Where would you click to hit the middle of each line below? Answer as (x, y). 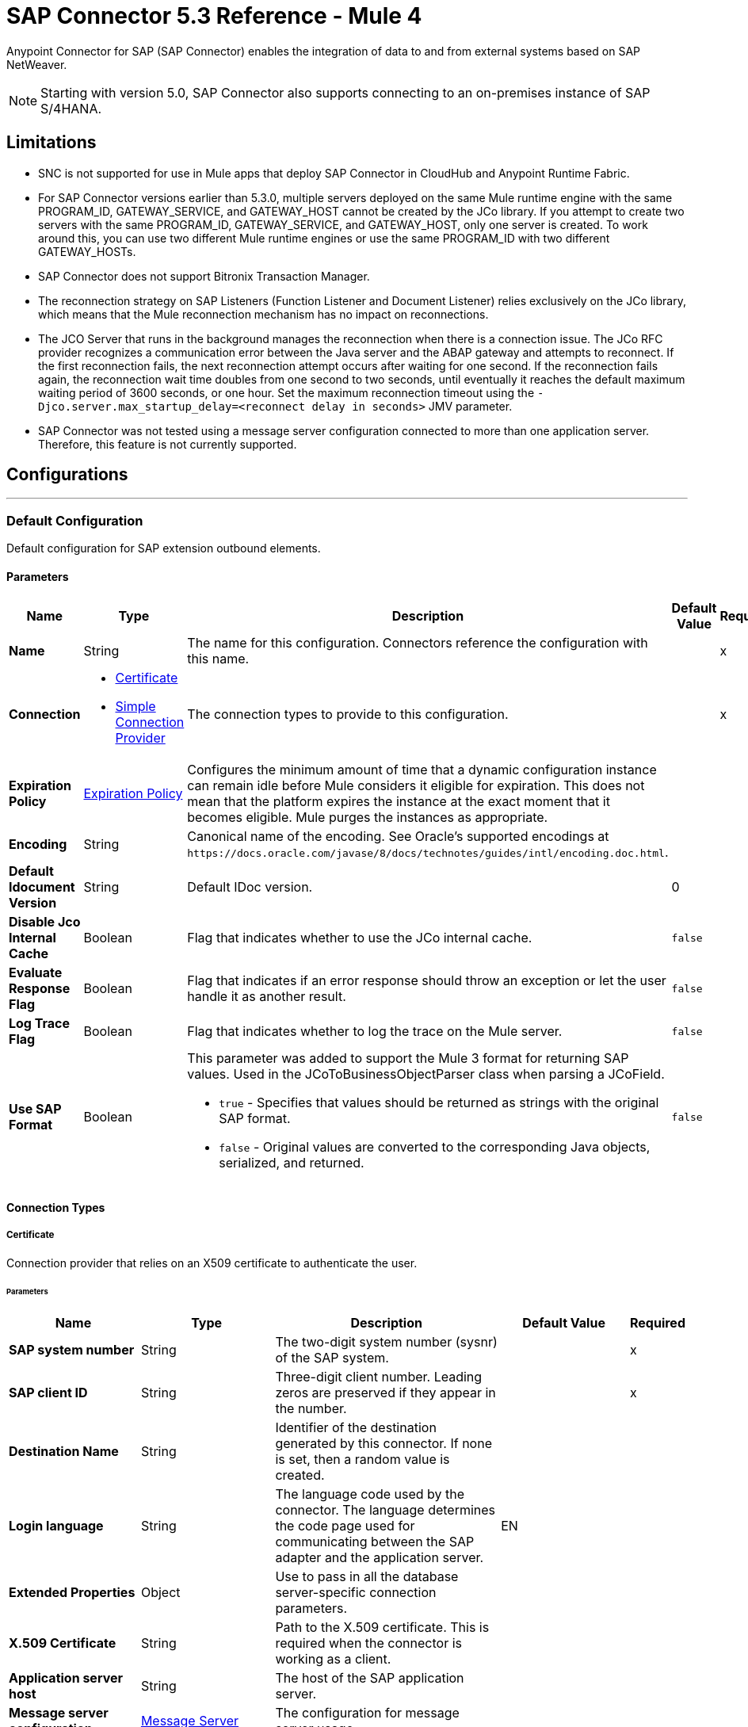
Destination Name (64, 1452)
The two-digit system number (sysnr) (386, 1342)
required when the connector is (368, 1643)
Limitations (52, 143)
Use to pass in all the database (367, 1577)
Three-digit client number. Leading (379, 1377)
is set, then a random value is (363, 1460)
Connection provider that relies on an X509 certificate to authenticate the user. (212, 1263)
